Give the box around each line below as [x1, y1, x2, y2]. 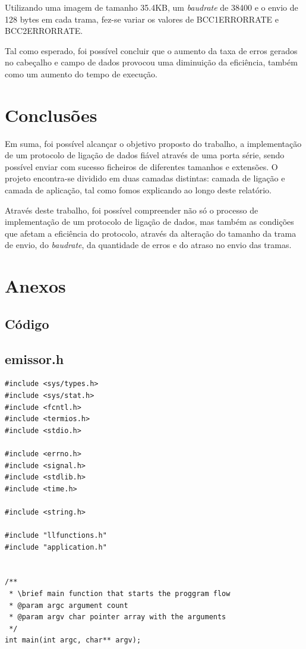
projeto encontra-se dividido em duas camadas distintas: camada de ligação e [5, 172, 285, 184]
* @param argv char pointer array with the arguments [9, 613, 226, 622]
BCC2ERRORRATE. [5, 24, 83, 37]
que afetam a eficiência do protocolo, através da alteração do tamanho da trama [5, 227, 296, 239]
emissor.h [5, 349, 64, 368]
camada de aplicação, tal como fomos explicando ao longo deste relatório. [5, 184, 272, 196]
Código [5, 314, 49, 333]
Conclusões [5, 102, 97, 127]
